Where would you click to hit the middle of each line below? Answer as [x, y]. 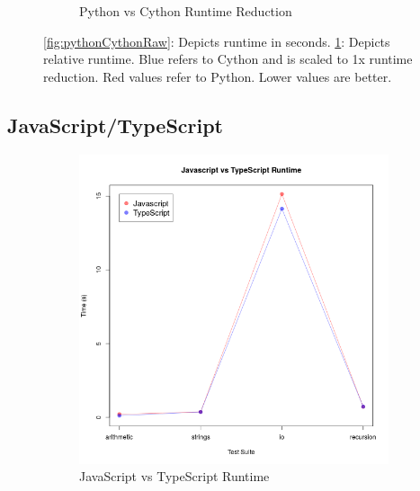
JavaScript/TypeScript [116, 125]
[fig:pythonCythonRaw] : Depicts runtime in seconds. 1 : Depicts [217, 41]
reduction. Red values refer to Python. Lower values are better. [218, 76]
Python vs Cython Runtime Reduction [186, 11]
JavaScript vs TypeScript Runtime [174, 476]
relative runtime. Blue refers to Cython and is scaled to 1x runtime [228, 59]
